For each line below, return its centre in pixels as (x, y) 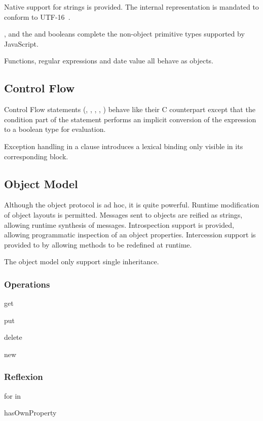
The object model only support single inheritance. (82, 261)
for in (13, 395)
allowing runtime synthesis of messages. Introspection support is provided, (119, 224)
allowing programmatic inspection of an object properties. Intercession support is (130, 235)
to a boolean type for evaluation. (55, 129)
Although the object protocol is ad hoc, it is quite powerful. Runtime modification (132, 205)
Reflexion (24, 377)
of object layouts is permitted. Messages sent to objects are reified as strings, (123, 214)
